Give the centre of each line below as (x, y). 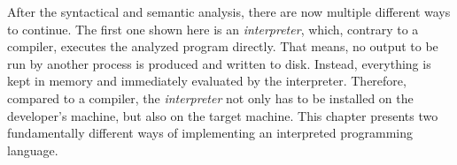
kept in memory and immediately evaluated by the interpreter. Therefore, (207, 81)
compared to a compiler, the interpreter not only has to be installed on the (210, 97)
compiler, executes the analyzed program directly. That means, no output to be (223, 46)
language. (33, 150)
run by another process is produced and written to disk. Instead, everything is (219, 63)
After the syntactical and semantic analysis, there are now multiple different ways (229, 11)
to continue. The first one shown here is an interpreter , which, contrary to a (213, 29)
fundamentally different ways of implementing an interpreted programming (210, 133)
